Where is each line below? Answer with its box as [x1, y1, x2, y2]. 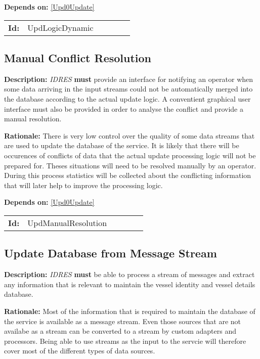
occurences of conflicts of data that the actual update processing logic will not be [4, 150, 256, 160]
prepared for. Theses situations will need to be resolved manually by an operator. [4, 160, 256, 170]
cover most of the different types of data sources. [4, 345, 155, 356]
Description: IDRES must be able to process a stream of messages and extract [4, 269, 255, 280]
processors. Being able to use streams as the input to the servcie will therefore [4, 335, 246, 346]
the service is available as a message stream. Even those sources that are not [4, 316, 241, 326]
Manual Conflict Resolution [4, 50, 152, 65]
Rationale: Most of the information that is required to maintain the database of [4, 305, 255, 316]
